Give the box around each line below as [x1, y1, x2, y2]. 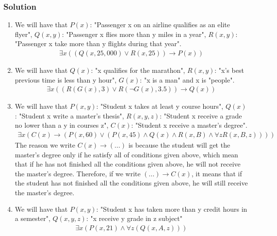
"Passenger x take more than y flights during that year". [15, 38, 181, 49]
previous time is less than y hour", [15, 74, 117, 84]
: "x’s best [214, 65, 244, 75]
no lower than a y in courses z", [15, 120, 109, 130]
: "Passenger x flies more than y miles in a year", [62, 29, 206, 39]
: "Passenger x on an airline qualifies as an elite [90, 19, 230, 30]
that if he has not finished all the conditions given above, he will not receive [15, 159, 241, 169]
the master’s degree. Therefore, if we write [15, 168, 141, 178]
